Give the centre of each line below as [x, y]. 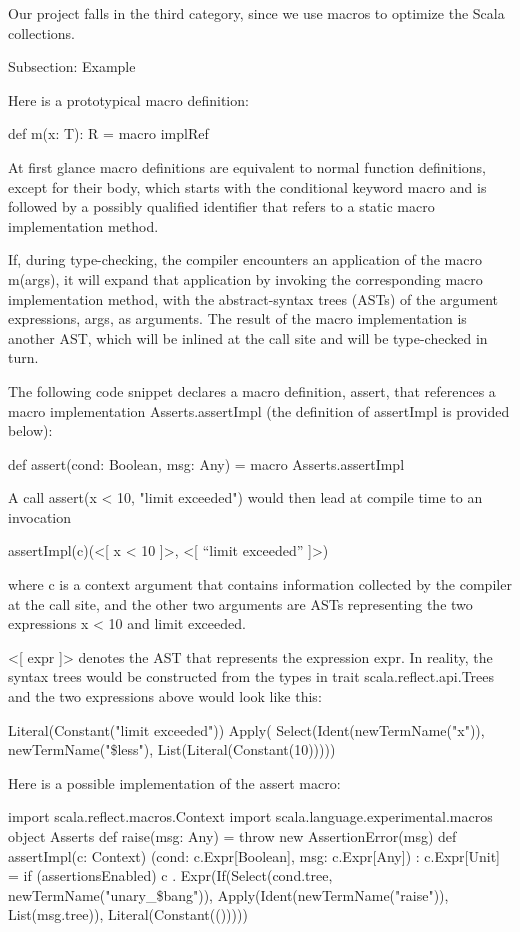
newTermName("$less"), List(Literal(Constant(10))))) [172, 749]
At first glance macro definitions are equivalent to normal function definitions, [247, 166]
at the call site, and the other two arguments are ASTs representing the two [240, 603]
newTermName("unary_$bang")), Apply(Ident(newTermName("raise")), [228, 894]
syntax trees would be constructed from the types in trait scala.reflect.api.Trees [251, 676]
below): [30, 430]
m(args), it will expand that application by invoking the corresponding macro [245, 278]
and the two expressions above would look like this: [165, 696]
